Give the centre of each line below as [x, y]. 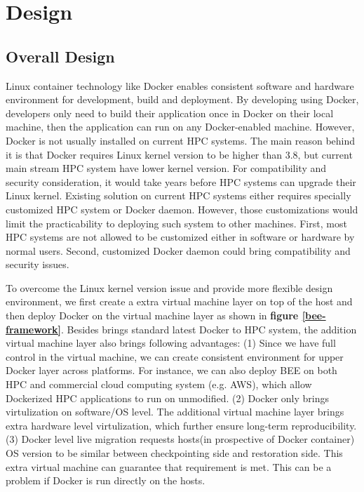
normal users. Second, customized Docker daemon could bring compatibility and [178, 250]
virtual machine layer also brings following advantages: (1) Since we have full [171, 343]
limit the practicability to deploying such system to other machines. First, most [176, 223]
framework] [34, 329]
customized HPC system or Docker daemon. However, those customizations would [182, 209]
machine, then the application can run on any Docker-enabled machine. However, [180, 127]
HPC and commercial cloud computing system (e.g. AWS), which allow [159, 384]
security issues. [38, 264]
